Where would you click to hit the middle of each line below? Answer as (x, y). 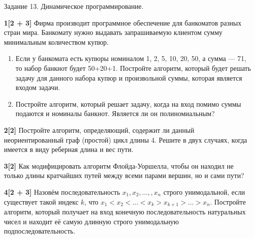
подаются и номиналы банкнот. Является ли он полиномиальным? (115, 113)
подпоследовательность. (40, 231)
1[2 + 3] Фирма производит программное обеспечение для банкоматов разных (123, 22)
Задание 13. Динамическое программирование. (74, 6)
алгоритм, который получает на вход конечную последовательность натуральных (125, 211)
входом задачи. (38, 87)
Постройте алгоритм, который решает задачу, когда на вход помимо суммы (128, 104)
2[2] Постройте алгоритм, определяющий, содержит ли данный (99, 130)
